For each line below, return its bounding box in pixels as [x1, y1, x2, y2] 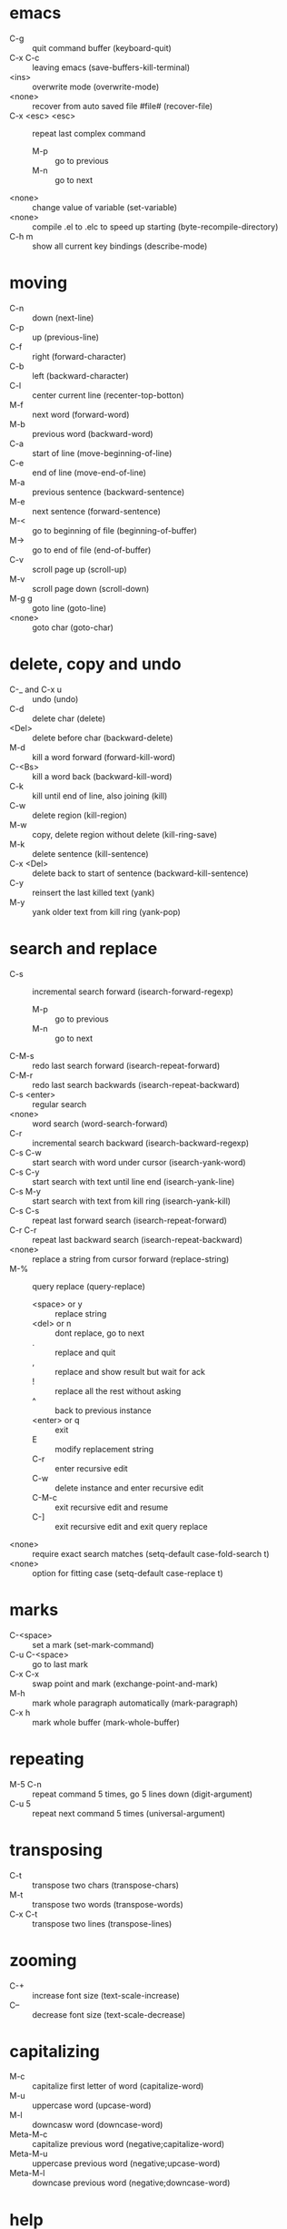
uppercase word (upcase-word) [32, 2100, 152, 2111]
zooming [9, 1949, 77, 1970]
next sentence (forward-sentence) [32, 505, 162, 516]
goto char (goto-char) [32, 622, 114, 633]
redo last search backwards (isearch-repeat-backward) [32, 1079, 241, 1090]
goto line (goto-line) [32, 602, 107, 613]
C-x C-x [9, 1668, 39, 1679]
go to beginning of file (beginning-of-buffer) [32, 524, 198, 535]
